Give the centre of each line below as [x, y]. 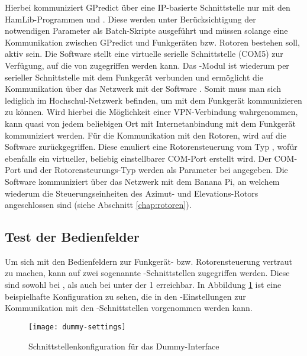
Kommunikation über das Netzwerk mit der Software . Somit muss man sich [143, 89]
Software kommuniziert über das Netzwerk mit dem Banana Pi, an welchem [142, 181]
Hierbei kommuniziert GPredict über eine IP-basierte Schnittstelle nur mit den [148, 7]
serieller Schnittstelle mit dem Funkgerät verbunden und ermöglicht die [134, 77]
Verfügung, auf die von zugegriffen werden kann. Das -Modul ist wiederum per [147, 65]
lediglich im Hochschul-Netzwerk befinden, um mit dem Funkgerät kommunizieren [153, 100]
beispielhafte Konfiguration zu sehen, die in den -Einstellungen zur [125, 296]
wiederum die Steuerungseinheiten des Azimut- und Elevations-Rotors [132, 193]
